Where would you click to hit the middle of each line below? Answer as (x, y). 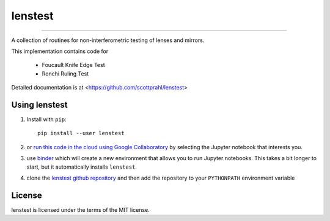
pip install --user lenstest (81, 133)
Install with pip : (46, 119)
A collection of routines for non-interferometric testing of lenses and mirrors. (108, 40)
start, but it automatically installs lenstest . (82, 167)
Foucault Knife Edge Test (73, 65)
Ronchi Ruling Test (65, 74)
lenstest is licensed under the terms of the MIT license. (80, 209)
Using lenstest (39, 104)
